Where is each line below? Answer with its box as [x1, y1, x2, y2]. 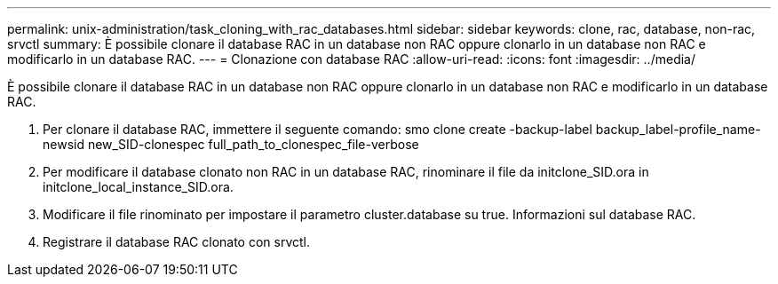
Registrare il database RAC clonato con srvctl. [43, 234, 311, 249]
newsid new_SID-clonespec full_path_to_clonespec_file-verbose [43, 137, 419, 152]
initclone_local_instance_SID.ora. [43, 179, 234, 194]
